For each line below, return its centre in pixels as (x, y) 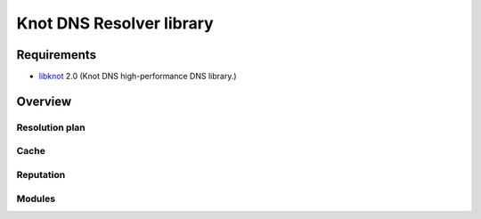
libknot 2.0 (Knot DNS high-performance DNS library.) (138, 77)
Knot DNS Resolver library (115, 23)
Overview (44, 101)
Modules (36, 199)
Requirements (57, 55)
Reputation (41, 174)
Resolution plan (51, 127)
